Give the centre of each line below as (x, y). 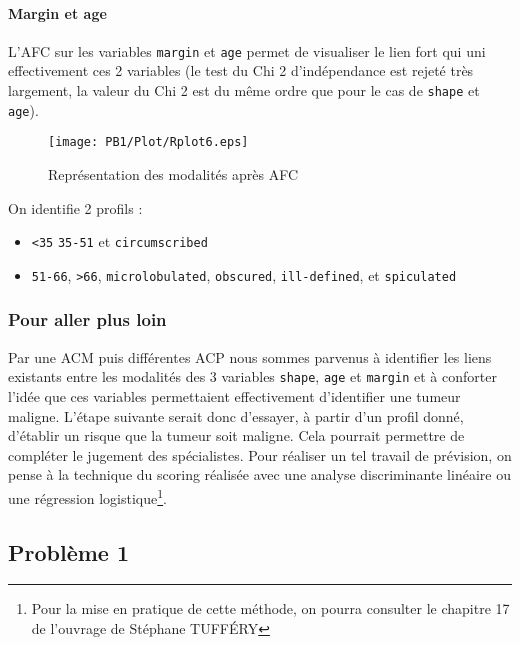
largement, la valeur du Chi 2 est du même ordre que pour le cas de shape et (244, 90)
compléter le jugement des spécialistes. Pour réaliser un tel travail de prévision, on (260, 454)
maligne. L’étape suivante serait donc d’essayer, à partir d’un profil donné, (236, 415)
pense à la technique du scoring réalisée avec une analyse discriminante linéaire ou (259, 474)
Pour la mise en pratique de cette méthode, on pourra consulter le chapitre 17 (270, 608)
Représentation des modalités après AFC (173, 174)
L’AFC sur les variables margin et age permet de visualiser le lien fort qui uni (247, 50)
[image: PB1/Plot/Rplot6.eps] (148, 142)
